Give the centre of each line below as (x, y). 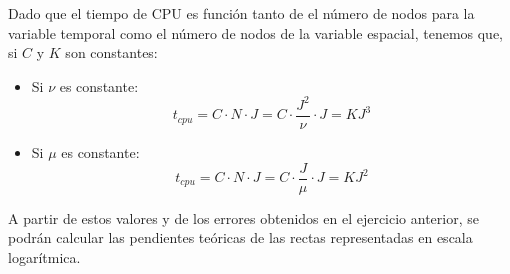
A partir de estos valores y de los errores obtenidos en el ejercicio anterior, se (243, 217)
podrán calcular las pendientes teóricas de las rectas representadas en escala (240, 237)
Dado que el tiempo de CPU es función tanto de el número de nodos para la (241, 13)
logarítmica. (44, 256)
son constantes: (111, 52)
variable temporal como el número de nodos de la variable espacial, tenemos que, (256, 32)
